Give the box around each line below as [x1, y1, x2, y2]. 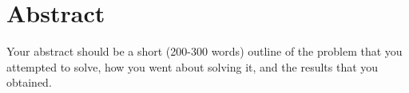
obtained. [6, 74, 52, 91]
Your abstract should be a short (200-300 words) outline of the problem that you [6, 43, 403, 60]
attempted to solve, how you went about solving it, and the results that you [6, 58, 379, 75]
